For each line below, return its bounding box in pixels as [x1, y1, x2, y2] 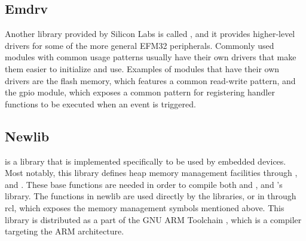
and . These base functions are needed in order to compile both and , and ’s [5, 178, 283, 190]
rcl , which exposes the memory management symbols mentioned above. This [5, 201, 284, 214]
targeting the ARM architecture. [5, 225, 124, 237]
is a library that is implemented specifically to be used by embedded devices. [5, 155, 286, 167]
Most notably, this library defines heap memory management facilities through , [5, 166, 298, 179]
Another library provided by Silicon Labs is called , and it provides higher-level [5, 27, 295, 40]
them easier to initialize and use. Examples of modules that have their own [5, 62, 280, 75]
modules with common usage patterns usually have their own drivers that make [5, 51, 296, 63]
